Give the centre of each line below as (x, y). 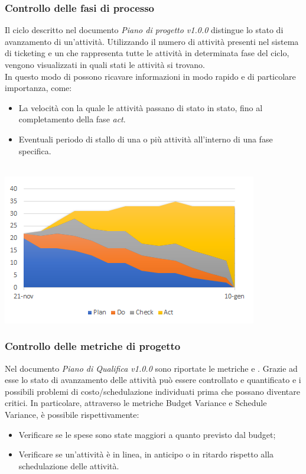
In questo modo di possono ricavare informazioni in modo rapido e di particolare (150, 76)
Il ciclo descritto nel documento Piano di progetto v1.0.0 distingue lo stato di (144, 30)
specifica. (35, 150)
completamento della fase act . (72, 119)
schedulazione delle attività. (69, 465)
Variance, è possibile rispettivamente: (72, 414)
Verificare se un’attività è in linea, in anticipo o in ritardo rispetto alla (146, 454)
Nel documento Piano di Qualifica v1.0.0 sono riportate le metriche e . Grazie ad (151, 368)
